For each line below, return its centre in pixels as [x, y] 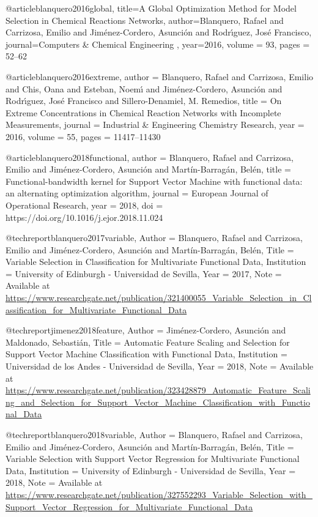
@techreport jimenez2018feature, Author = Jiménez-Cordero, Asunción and [146, 330]
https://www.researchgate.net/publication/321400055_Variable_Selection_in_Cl [159, 298]
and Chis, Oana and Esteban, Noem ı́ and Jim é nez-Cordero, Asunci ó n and [144, 88]
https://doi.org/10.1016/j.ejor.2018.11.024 [84, 217]
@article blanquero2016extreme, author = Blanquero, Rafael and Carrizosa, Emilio [160, 76]
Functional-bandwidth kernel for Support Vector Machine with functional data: [154, 181]
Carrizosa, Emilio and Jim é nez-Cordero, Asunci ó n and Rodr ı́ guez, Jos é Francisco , [159, 32]
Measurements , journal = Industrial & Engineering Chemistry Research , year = [155, 125]
